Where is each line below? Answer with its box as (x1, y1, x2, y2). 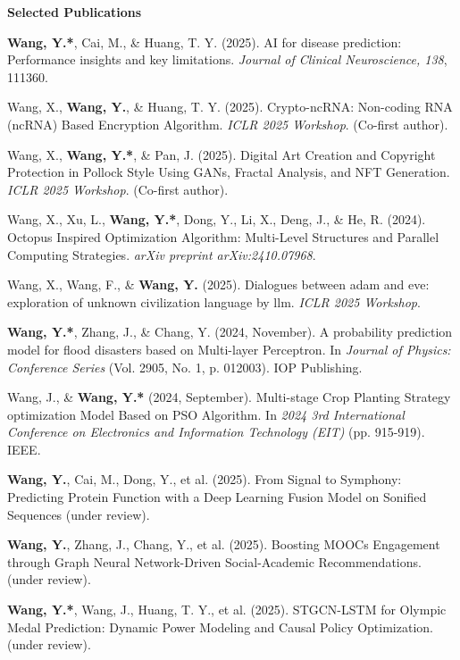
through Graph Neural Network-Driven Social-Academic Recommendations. (7, 552, 422, 571)
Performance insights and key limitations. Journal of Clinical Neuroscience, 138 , (7, 50, 447, 69)
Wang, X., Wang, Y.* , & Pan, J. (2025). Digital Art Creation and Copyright (7, 145, 436, 163)
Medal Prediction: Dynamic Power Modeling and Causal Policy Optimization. (7, 617, 433, 636)
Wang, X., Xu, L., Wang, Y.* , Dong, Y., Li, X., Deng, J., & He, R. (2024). (7, 210, 426, 229)
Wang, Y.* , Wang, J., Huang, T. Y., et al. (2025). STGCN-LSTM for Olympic (7, 600, 447, 619)
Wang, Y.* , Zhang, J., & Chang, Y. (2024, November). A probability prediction (7, 322, 453, 341)
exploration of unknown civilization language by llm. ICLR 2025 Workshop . (7, 292, 421, 311)
